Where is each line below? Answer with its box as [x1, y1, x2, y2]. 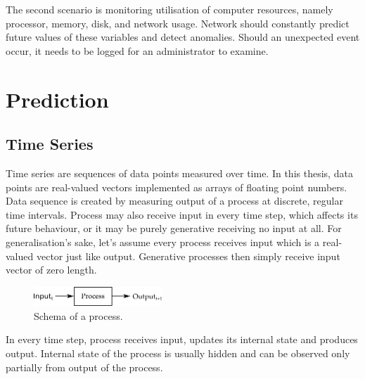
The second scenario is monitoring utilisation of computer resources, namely [6, 2, 333, 16]
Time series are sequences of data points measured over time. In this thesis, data [6, 165, 353, 180]
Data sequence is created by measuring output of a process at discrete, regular [6, 193, 343, 208]
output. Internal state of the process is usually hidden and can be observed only [6, 345, 350, 360]
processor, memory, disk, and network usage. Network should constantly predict [6, 15, 350, 30]
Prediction [6, 84, 109, 113]
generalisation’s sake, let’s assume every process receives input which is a [6, 234, 320, 249]
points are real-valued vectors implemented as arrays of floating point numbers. [6, 179, 347, 194]
